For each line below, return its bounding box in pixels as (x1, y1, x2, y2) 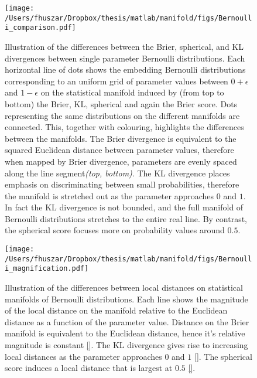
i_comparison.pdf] (5, 23, 76, 32)
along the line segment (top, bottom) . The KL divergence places (5, 166, 230, 179)
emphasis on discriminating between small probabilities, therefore (5, 178, 239, 190)
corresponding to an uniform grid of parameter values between (5, 74, 228, 87)
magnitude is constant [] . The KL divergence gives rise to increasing (5, 339, 248, 350)
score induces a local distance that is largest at (5, 362, 173, 374)
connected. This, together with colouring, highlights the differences (5, 121, 244, 133)
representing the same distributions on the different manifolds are (5, 109, 240, 121)
